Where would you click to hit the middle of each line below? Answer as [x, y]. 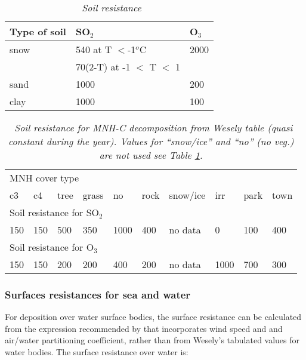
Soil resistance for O [52, 247]
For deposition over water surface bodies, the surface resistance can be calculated [153, 317]
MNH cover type [44, 178]
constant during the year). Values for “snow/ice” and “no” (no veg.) [151, 141]
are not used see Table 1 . [151, 155]
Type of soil [38, 31]
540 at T [94, 49]
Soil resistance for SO [55, 212]
